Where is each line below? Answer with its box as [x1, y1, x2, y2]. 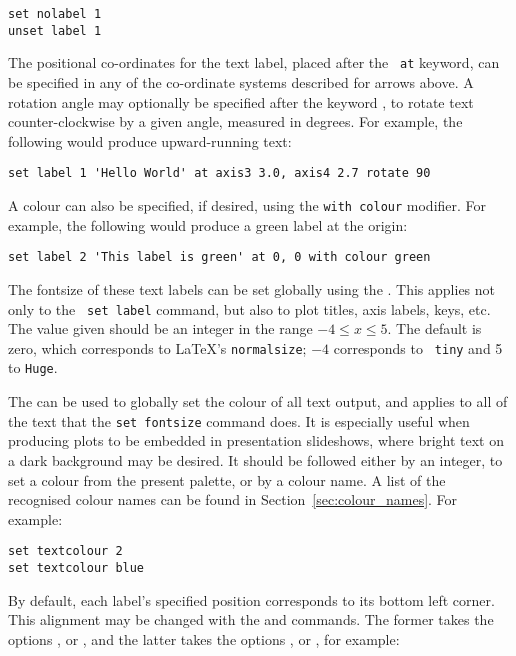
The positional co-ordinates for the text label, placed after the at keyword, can [8, 52, 500, 73]
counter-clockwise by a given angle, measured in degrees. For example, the [8, 111, 463, 132]
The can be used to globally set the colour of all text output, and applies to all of [8, 391, 508, 412]
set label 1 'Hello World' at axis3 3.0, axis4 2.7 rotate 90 [8, 166, 431, 181]
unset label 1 [8, 23, 102, 38]
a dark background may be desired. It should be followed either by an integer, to [8, 449, 503, 470]
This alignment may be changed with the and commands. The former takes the [8, 609, 494, 630]
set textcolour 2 [8, 544, 123, 559]
